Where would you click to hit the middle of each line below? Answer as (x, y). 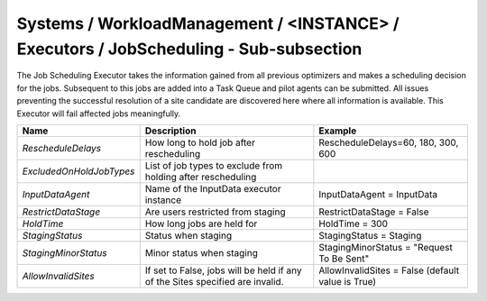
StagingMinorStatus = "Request (386, 247)
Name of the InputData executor (213, 188)
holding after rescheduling (201, 177)
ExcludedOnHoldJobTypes (78, 171)
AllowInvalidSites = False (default (389, 270)
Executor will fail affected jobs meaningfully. (99, 114)
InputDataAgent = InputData (378, 194)
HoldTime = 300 (353, 223)
